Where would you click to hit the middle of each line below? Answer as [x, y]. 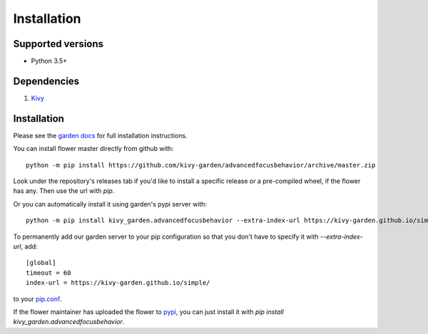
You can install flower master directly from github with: [93, 149]
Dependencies [46, 81]
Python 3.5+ [49, 61]
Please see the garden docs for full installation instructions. [100, 135]
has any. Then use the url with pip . [64, 191]
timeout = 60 [49, 273]
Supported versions [58, 44]
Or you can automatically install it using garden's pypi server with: [110, 204]
